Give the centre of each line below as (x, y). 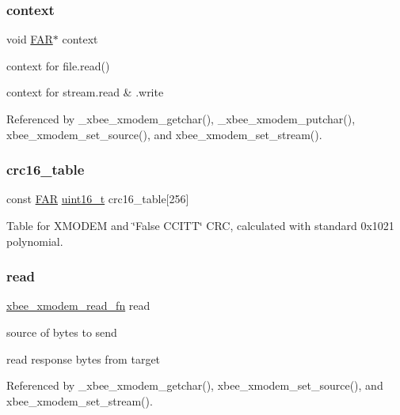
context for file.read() (58, 65)
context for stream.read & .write (85, 92)
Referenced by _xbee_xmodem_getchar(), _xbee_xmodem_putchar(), (181, 119)
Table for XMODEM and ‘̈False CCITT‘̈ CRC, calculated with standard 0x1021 (200, 225)
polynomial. (35, 241)
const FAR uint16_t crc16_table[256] (98, 199)
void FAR (30, 39)
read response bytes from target (84, 358)
